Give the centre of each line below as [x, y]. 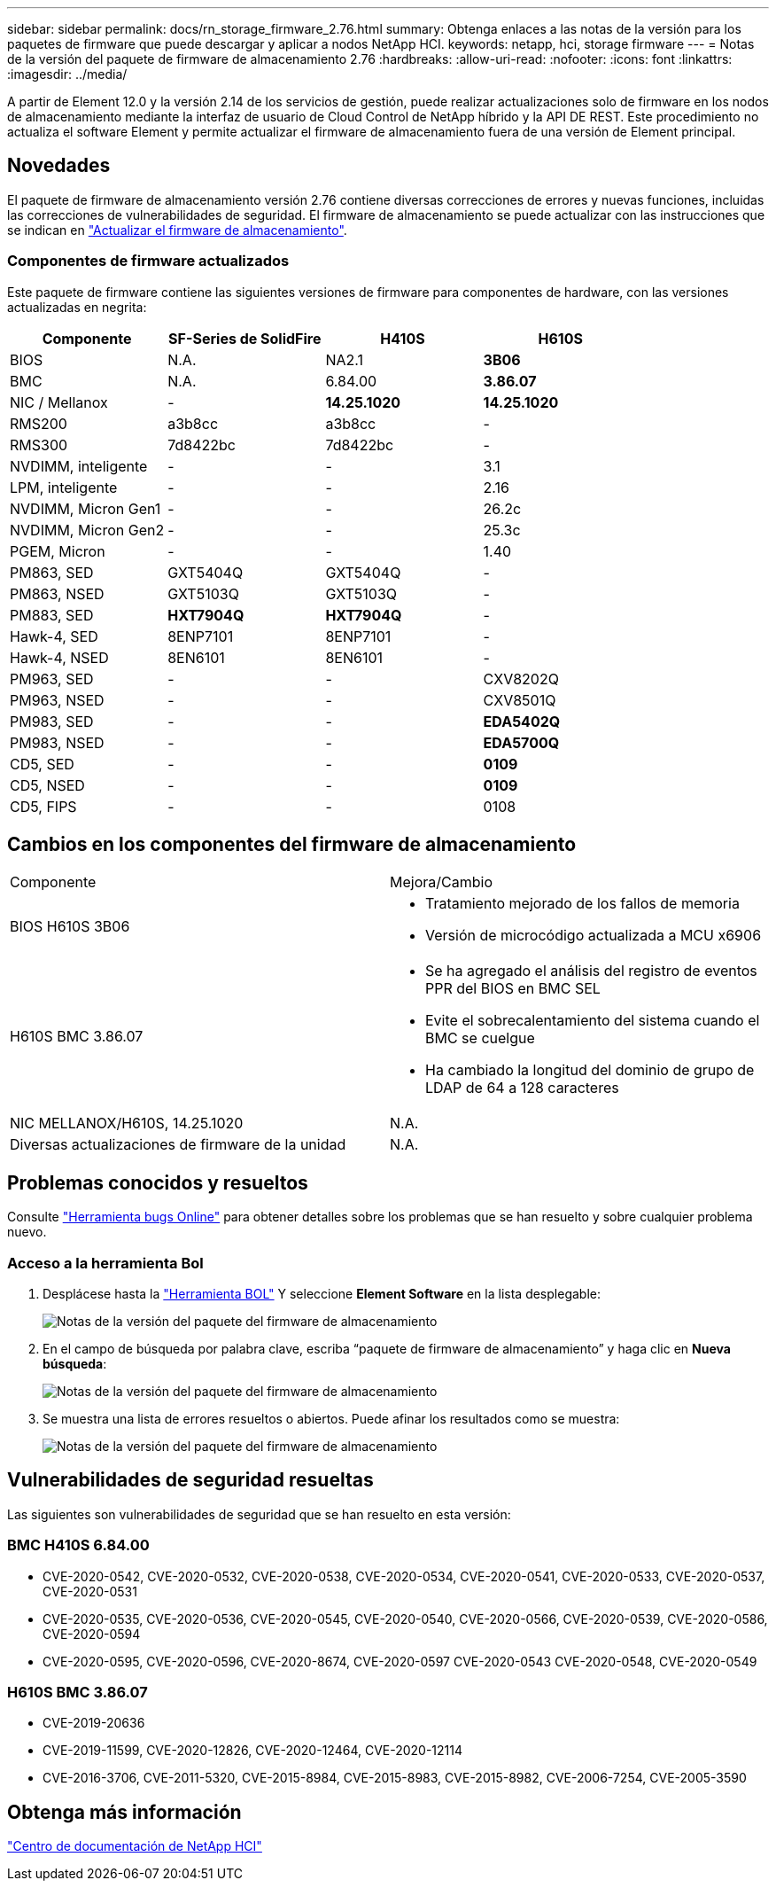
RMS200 [39, 423]
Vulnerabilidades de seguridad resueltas [190, 1480]
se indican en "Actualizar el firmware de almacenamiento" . [177, 230]
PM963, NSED [57, 700]
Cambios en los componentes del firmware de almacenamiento [292, 845]
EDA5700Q [521, 742]
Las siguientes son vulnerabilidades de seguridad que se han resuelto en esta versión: [259, 1514]
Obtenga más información [124, 1812]
